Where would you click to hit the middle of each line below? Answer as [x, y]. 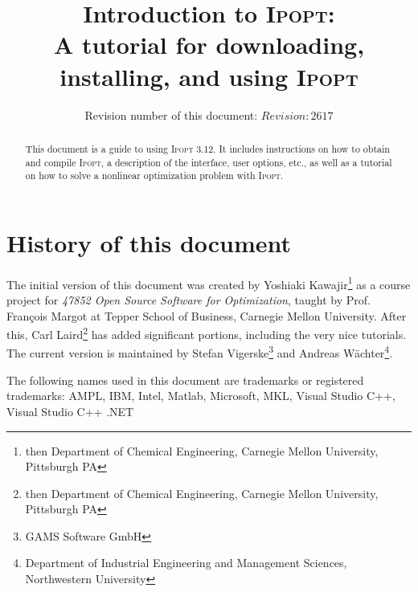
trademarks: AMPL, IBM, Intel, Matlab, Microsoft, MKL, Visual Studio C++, [201, 396]
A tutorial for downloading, [209, 45]
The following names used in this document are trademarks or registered [185, 380]
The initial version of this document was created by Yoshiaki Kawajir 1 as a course [209, 283]
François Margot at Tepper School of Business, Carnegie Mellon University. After [207, 315]
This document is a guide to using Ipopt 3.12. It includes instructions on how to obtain [207, 148]
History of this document [149, 242]
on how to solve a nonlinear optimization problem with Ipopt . [154, 176]
